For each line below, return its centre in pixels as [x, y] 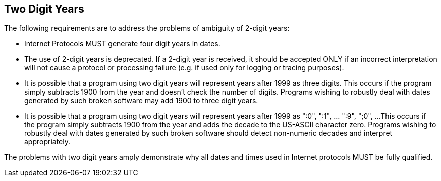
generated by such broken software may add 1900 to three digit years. [141, 101]
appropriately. [47, 142]
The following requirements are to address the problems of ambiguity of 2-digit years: [147, 28]
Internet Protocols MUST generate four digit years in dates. [122, 44]
